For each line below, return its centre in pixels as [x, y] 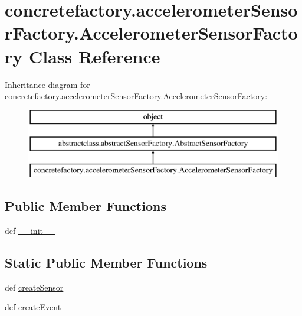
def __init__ [30, 230]
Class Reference [94, 56]
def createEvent [33, 307]
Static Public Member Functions [106, 262]
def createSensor [34, 287]
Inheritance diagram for [47, 84]
